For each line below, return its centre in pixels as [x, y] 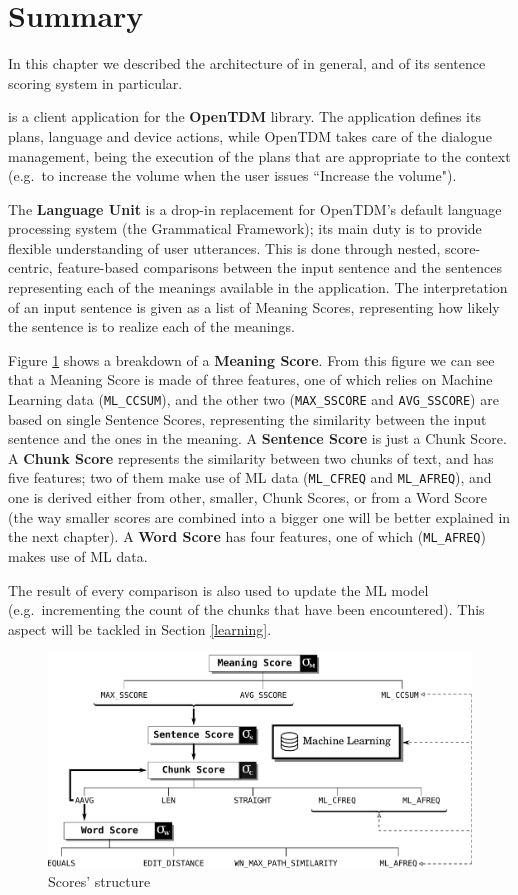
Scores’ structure [99, 881]
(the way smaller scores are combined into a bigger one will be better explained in [259, 516]
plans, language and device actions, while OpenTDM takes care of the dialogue [250, 135]
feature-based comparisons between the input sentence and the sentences [280, 267]
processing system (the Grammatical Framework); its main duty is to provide [245, 228]
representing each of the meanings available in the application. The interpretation [258, 287]
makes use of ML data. [78, 555]
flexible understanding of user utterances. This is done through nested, [224, 247]
